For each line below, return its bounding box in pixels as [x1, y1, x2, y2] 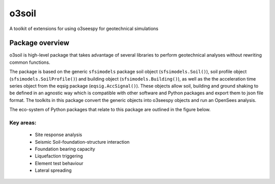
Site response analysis [35, 132, 82, 138]
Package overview [9, 39, 70, 47]
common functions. [9, 59, 50, 65]
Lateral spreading [35, 167, 72, 173]
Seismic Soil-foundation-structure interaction [35, 139, 130, 145]
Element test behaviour [35, 160, 84, 166]
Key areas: [9, 119, 37, 126]
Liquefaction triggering [35, 153, 84, 159]
